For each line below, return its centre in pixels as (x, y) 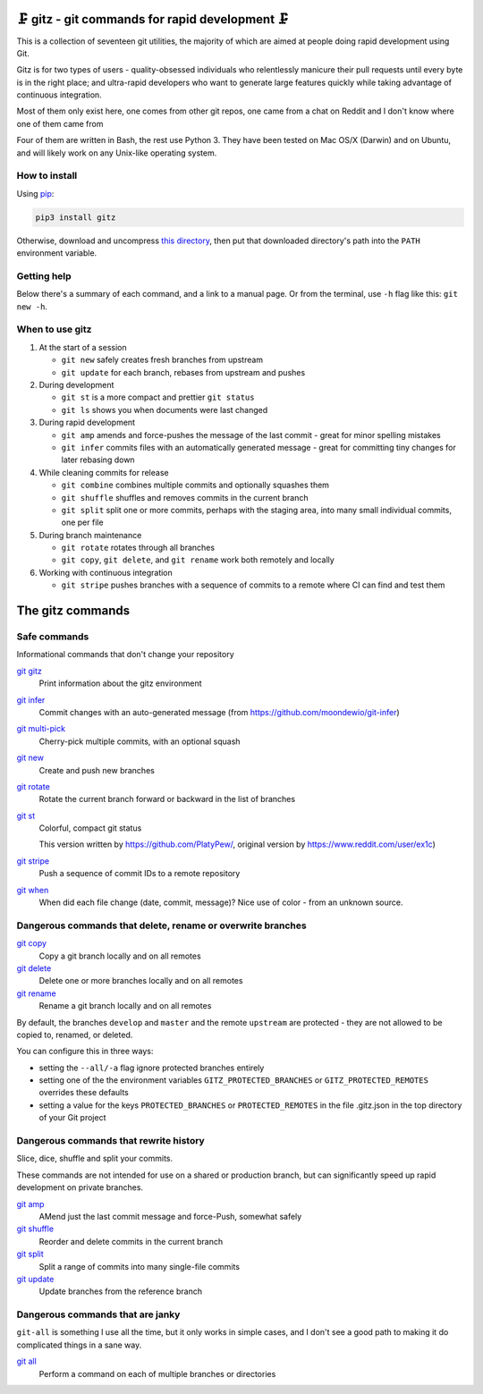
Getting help (44, 275)
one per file (82, 522)
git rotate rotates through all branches (138, 548)
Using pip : (35, 193)
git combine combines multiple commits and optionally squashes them (195, 485)
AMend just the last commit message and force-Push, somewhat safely (170, 1216)
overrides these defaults (84, 1093)
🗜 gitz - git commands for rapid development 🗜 (153, 19)
